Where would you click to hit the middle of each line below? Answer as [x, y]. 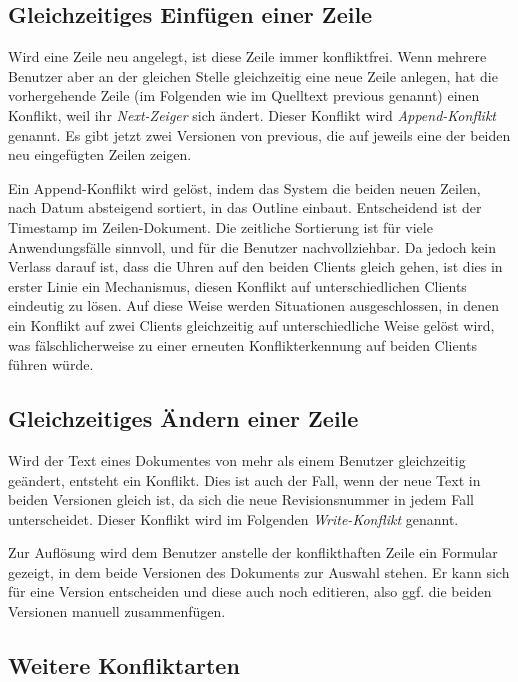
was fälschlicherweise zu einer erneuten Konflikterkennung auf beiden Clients [243, 344]
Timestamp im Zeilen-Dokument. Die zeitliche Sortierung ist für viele [220, 226]
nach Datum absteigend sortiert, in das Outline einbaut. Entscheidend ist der [245, 207]
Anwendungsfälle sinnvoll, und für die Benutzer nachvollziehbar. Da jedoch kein [252, 246]
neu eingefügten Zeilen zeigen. [100, 154]
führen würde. [51, 364]
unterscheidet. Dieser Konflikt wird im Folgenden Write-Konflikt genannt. [233, 518]
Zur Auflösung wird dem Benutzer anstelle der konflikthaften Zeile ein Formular [253, 552]
